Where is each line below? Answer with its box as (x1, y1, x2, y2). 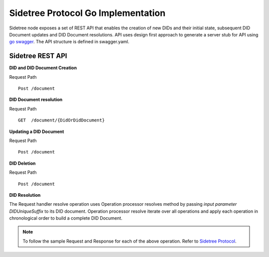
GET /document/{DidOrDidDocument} (18, 118, 105, 123)
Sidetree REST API (9, 52, 67, 60)
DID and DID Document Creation (9, 65, 77, 71)
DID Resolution (9, 192, 41, 198)
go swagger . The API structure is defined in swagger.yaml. (9, 39, 130, 45)
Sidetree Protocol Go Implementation (9, 7, 166, 18)
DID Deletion (9, 160, 36, 166)
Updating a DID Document (9, 128, 64, 134)
